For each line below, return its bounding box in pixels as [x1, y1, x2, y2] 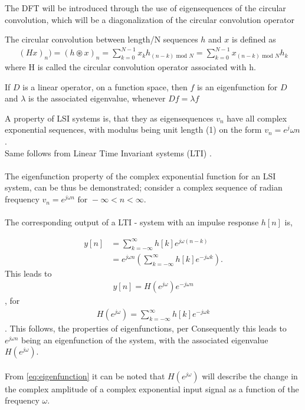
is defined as [231, 33, 276, 45]
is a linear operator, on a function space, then [22, 80, 188, 93]
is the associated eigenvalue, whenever [28, 92, 166, 104]
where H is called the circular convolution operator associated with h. [5, 61, 256, 73]
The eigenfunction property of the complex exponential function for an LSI [5, 169, 276, 182]
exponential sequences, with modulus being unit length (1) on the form [5, 123, 262, 136]
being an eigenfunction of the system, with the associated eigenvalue [21, 333, 268, 346]
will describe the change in [202, 369, 298, 382]
